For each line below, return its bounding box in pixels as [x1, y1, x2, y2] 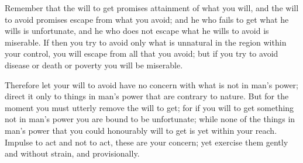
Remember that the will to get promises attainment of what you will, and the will [5, 2, 299, 13]
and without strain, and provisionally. [5, 147, 140, 159]
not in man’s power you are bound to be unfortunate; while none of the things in [5, 113, 295, 125]
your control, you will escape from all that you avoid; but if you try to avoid [5, 47, 278, 60]
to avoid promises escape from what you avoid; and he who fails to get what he [5, 13, 289, 25]
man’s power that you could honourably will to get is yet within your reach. [5, 124, 277, 136]
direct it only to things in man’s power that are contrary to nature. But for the [5, 90, 289, 102]
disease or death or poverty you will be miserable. [5, 58, 183, 71]
